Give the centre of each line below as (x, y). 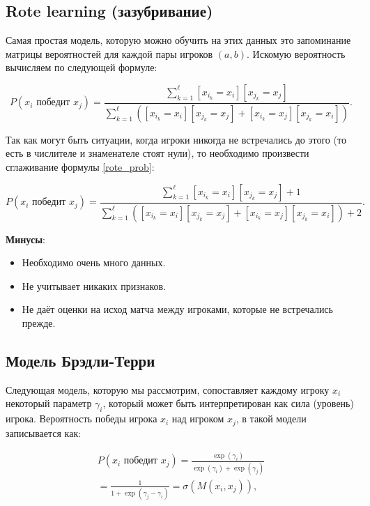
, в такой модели (271, 419)
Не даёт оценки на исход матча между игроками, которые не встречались (177, 309)
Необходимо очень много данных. (94, 262)
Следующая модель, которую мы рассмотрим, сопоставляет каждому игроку (168, 389)
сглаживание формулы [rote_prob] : (80, 167)
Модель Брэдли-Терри (80, 360)
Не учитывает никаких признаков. (94, 285)
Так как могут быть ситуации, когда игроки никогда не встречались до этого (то (176, 139)
